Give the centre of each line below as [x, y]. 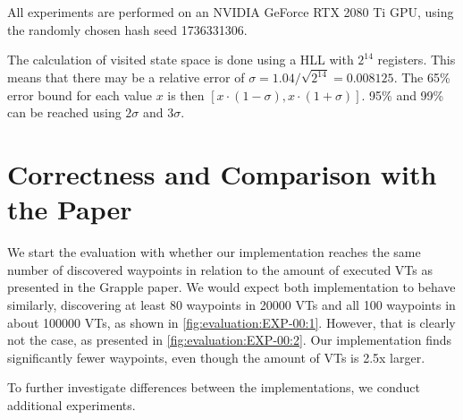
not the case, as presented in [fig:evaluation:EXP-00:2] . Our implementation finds [230, 340]
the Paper [70, 209]
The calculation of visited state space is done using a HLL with [181, 60]
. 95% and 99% [403, 94]
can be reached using [64, 112]
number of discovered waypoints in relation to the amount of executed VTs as [220, 269]
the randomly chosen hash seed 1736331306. [127, 29]
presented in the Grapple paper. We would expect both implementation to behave [231, 287]
